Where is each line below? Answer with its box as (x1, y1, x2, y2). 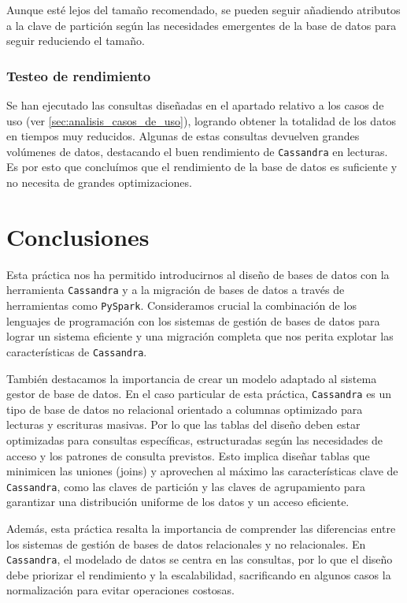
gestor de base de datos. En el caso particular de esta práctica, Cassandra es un (6, 385, 392, 402)
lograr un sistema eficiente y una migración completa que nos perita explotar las (6, 328, 394, 344)
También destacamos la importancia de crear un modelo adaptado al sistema (6, 370, 377, 386)
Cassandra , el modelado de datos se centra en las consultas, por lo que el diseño (6, 551, 393, 568)
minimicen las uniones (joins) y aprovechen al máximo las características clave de (6, 463, 398, 479)
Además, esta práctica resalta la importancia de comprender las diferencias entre (6, 519, 396, 536)
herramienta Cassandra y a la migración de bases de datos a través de (6, 281, 345, 298)
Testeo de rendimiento (6, 65, 151, 85)
